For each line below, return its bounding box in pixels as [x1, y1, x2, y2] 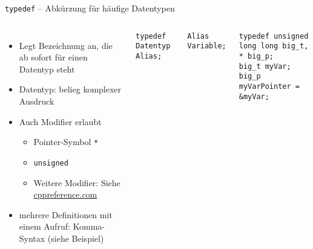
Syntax [19, 231, 45, 244]
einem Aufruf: [19, 220, 70, 233]
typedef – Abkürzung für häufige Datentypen [5, 2, 175, 14]
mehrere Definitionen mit [19, 208, 113, 221]
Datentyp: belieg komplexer [19, 83, 122, 95]
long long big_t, [239, 42, 309, 51]
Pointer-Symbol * [33, 135, 99, 148]
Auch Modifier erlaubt [19, 115, 102, 128]
